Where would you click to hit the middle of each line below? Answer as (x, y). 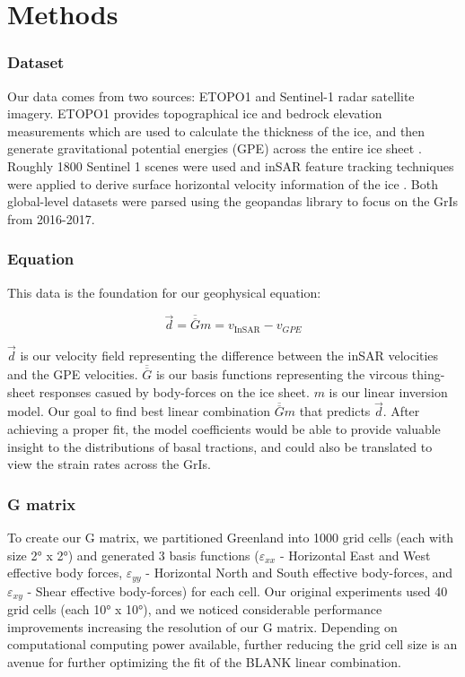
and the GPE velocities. (73, 374)
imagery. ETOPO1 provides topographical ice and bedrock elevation (195, 113)
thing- (428, 374)
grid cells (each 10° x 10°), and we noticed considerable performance (195, 609)
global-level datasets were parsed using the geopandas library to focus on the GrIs (233, 201)
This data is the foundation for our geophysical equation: (164, 292)
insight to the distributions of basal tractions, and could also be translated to (220, 446)
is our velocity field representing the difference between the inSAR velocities (229, 356)
